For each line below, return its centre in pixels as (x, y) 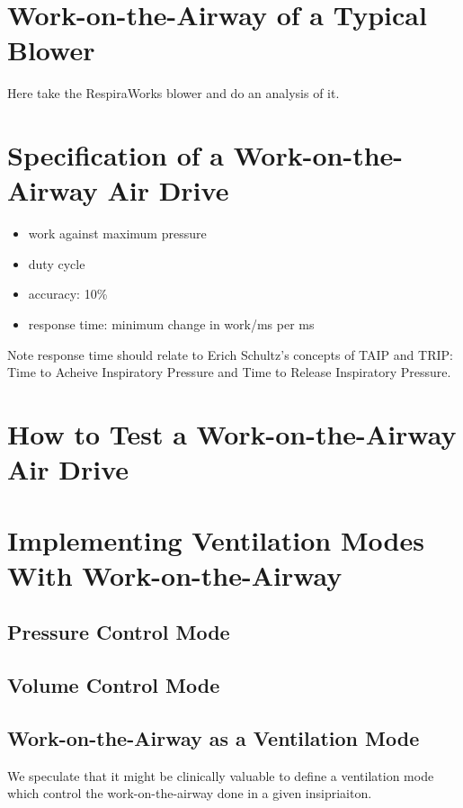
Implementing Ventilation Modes (216, 539)
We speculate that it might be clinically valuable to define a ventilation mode (221, 775)
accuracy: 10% (68, 294)
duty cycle (57, 263)
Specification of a (116, 155)
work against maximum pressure (117, 233)
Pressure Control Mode (119, 632)
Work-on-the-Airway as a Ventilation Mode (214, 737)
